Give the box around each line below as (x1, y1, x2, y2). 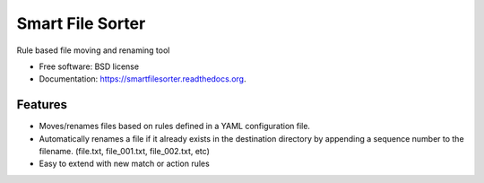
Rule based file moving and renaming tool (16, 45, 170, 56)
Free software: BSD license (39, 61, 139, 72)
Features (16, 97, 67, 112)
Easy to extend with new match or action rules (39, 158, 210, 170)
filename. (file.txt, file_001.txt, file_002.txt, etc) (39, 146, 210, 157)
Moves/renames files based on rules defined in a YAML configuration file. (39, 121, 311, 132)
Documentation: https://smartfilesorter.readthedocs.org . (39, 74, 246, 84)
